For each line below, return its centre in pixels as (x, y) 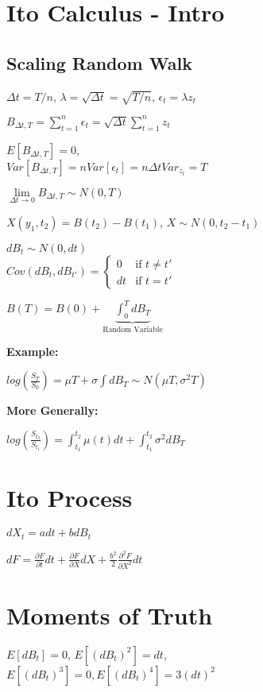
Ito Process (70, 498)
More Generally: (52, 410)
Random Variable (133, 330)
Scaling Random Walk (99, 62)
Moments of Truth (110, 615)
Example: (33, 351)
